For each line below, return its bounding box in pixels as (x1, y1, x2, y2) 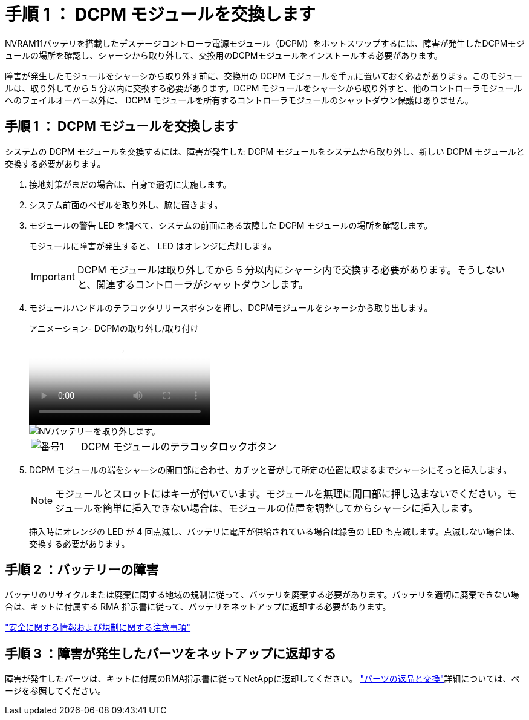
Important (31, 270, 75, 283)
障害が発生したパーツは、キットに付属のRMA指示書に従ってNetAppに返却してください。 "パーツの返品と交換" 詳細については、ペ (5, 673, 520, 684)
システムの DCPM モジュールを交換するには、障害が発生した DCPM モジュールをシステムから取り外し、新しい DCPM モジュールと (5, 146, 525, 157)
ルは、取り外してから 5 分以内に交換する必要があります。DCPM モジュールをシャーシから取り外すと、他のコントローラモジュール (5, 82, 522, 93)
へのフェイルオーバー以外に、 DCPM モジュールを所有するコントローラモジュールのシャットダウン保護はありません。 (5, 94, 473, 105)
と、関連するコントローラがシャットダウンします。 (77, 278, 308, 290)
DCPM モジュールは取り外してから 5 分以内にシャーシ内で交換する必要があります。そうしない (77, 263, 505, 276)
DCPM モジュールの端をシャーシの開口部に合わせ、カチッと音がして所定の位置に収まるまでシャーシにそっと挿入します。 (29, 464, 512, 475)
